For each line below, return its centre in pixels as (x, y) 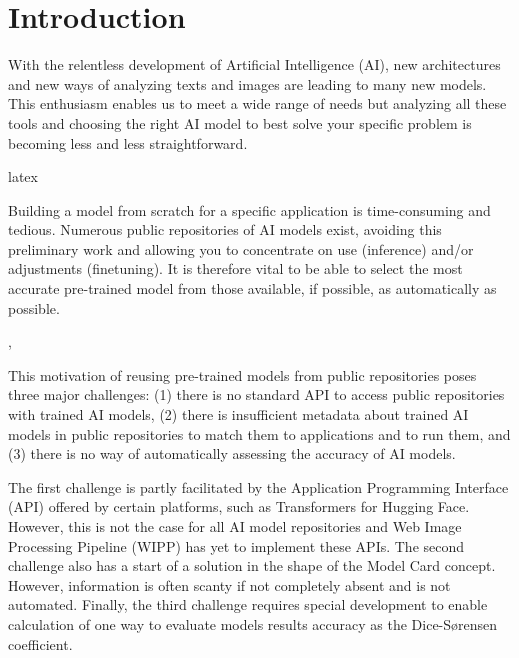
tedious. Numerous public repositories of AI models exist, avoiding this (225, 229)
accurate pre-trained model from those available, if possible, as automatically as (252, 288)
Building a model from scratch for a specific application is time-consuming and (249, 209)
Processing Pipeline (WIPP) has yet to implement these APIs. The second (236, 545)
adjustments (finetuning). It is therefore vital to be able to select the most (235, 268)
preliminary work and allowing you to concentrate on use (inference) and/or (241, 248)
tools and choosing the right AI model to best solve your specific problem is (240, 122)
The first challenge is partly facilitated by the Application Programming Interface (258, 486)
